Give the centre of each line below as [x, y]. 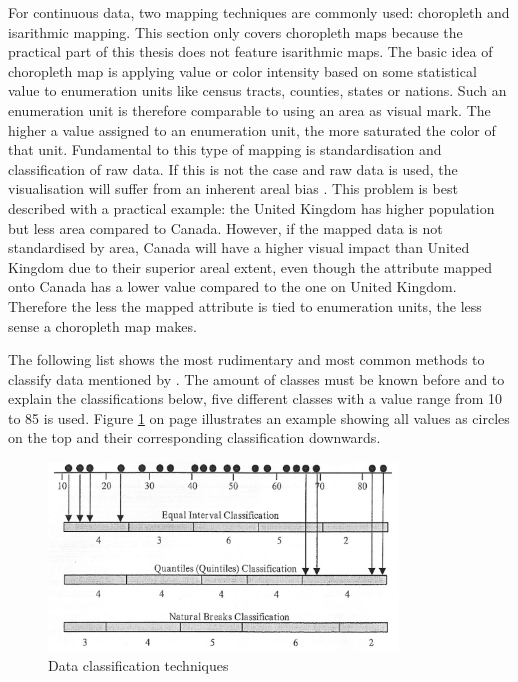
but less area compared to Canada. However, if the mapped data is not [225, 227]
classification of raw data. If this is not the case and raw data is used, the [233, 168]
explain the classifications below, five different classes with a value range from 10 [255, 398]
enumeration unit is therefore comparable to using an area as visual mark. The [249, 109]
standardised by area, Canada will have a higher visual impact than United [239, 247]
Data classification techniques [138, 664]
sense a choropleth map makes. [102, 325]
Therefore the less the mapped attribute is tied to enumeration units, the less [245, 305]
